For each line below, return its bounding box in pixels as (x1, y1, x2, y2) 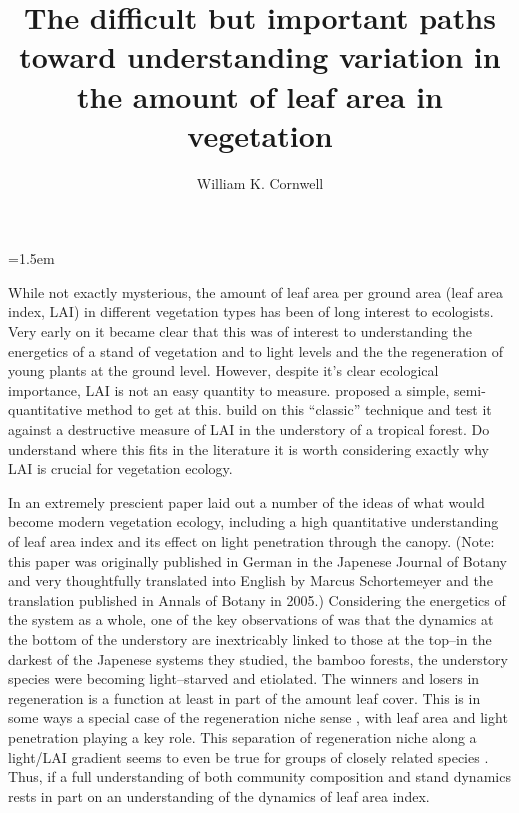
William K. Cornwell (196, 172, 324, 193)
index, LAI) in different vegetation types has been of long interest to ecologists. (8, 301, 494, 322)
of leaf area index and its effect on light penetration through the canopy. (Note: (8, 531, 495, 551)
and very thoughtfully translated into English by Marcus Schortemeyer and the (8, 570, 493, 591)
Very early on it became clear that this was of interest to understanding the (8, 321, 473, 342)
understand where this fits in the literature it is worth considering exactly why (8, 438, 489, 459)
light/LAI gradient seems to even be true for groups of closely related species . (8, 746, 489, 767)
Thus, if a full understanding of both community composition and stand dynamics (8, 766, 511, 787)
